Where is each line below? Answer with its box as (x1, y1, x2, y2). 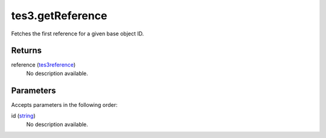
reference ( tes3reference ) (11, 61, 76, 68)
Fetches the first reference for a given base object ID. (11, 30, 144, 37)
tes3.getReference (11, 9, 107, 22)
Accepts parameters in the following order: (11, 101, 118, 108)
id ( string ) (11, 112, 36, 119)
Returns (11, 46, 42, 56)
